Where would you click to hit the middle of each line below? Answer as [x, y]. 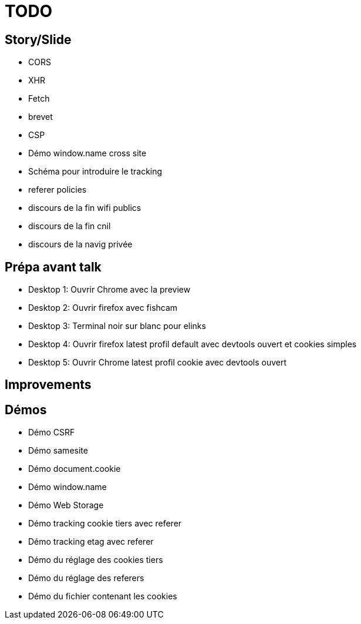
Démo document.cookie [75, 469]
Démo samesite [58, 451]
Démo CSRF [52, 432]
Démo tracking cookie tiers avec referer [105, 524]
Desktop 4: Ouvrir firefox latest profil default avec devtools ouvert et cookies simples [193, 344]
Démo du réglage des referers [86, 578]
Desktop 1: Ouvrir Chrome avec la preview [109, 290]
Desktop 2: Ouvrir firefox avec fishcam [103, 308]
